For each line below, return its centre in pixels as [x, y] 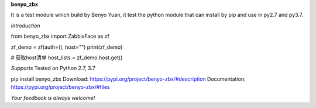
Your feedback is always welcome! [53, 98]
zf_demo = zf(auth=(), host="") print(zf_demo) [67, 47]
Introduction [25, 26]
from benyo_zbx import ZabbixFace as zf [60, 36]
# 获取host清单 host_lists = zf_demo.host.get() [67, 57]
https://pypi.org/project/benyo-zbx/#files [61, 87]
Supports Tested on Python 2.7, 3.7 [53, 68]
